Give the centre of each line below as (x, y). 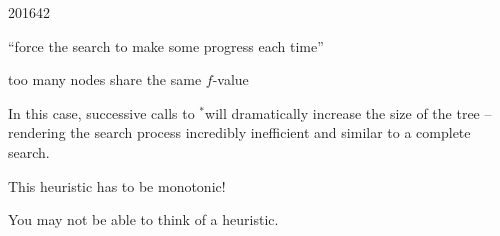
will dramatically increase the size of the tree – (348, 112)
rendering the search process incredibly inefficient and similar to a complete (239, 132)
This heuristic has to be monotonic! (117, 185)
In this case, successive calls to (101, 112)
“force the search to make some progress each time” (166, 45)
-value (230, 79)
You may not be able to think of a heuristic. (143, 219)
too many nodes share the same (105, 79)
